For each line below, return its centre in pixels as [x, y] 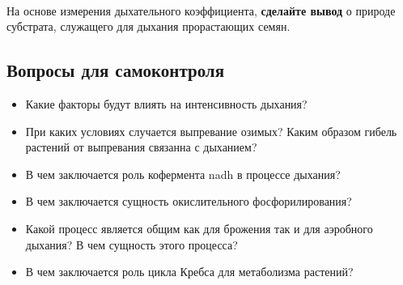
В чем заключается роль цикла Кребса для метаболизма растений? [189, 272]
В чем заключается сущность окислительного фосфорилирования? [189, 201]
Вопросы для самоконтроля [115, 70]
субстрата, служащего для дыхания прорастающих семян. [148, 26]
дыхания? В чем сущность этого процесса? [132, 244]
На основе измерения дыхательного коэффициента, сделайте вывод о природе [201, 10]
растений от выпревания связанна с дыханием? [141, 147]
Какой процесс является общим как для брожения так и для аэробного [199, 228]
